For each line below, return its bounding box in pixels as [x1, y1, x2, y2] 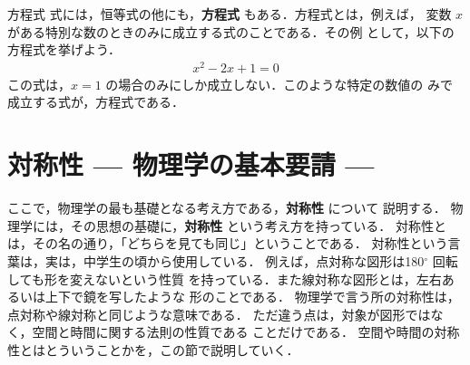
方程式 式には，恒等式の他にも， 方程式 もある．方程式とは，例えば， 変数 [7, 5, 452, 23]
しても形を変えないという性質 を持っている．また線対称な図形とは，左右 [7, 269, 442, 288]
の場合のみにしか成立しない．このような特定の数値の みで [105, 74, 453, 93]
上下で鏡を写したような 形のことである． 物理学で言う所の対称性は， [44, 287, 460, 306]
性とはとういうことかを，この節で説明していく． [7, 340, 299, 359]
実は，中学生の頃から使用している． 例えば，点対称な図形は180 [44, 251, 425, 270]
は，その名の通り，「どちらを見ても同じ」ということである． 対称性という [7, 234, 448, 253]
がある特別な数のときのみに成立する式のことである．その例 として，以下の [7, 22, 455, 41]
